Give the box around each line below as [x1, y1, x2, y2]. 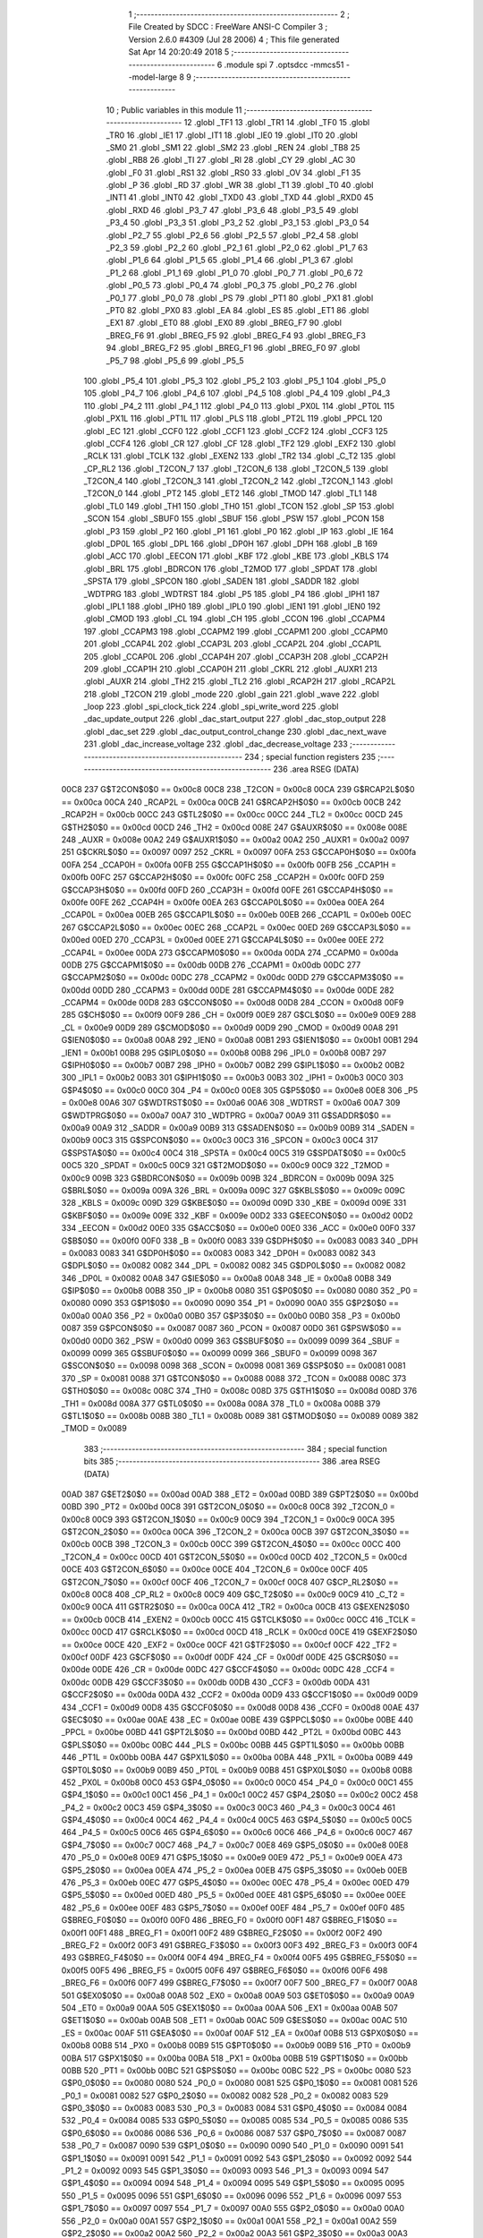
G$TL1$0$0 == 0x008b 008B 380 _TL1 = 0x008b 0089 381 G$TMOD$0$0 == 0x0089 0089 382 [61, 1410, 419, 1421]
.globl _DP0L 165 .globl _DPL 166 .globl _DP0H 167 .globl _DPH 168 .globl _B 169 [83, 538, 378, 550]
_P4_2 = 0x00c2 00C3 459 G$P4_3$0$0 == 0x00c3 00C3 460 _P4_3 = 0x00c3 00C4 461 [61, 1802, 395, 1813]
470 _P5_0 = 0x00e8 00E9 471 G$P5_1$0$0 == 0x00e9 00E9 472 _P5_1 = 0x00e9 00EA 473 [61, 1852, 402, 1863]
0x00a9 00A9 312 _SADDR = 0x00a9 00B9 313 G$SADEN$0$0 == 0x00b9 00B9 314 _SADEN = [61, 1122, 416, 1132]
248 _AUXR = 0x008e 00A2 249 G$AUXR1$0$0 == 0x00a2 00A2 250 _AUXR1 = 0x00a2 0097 [61, 834, 410, 845]
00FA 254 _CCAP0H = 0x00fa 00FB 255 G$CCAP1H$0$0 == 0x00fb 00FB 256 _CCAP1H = [61, 859, 397, 870]
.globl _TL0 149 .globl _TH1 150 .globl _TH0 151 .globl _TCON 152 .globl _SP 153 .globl [83, 500, 394, 511]
